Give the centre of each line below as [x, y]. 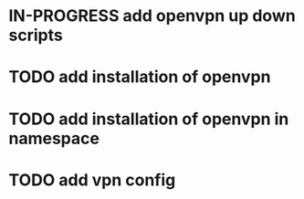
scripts [36, 35]
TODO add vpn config [92, 180]
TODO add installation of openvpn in [149, 119]
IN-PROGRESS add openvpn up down [152, 16]
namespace [54, 138]
